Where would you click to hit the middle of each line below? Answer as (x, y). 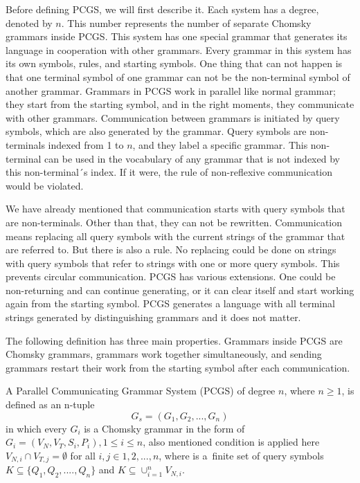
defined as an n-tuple (50, 404)
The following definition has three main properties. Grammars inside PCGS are (174, 340)
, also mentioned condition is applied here (231, 442)
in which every (36, 428)
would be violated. (45, 185)
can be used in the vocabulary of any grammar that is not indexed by (192, 158)
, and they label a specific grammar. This (220, 144)
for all (83, 455)
